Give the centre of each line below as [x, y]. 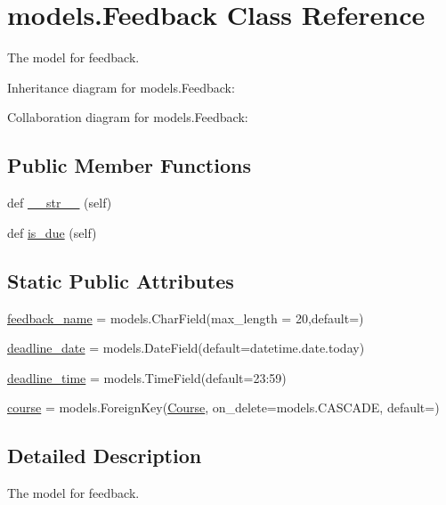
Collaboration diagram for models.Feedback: [128, 117]
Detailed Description [105, 456]
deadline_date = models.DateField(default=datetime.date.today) [186, 348]
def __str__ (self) [60, 203]
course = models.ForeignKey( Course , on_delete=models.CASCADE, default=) [223, 407]
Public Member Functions [129, 165]
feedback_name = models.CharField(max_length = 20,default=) [186, 318]
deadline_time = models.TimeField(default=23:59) [147, 377]
